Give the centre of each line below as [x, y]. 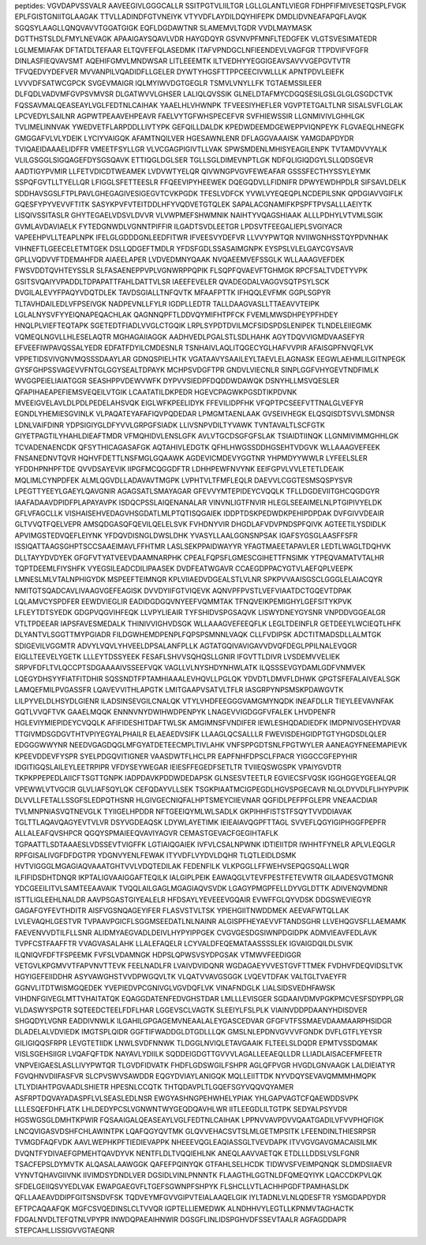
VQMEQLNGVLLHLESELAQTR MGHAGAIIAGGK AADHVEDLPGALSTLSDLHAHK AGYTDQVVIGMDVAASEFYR [189, 337]
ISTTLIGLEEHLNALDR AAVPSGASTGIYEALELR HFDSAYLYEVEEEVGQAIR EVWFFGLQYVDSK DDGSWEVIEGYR [193, 900]
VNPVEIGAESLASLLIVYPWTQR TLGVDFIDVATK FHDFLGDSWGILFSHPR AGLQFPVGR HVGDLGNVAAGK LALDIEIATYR [205, 1065]
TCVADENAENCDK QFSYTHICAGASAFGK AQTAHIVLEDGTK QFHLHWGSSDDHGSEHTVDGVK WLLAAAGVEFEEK [197, 447]
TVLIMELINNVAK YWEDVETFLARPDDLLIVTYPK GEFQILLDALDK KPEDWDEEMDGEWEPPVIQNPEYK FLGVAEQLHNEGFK [209, 127]
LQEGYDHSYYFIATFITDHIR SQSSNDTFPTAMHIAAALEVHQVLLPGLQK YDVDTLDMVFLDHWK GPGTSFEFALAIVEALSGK [207, 679]
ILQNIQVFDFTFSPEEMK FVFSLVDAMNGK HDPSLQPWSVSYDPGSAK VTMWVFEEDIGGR [158, 955]
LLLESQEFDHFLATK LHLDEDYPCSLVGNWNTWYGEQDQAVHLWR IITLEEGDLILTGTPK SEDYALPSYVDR [181, 1109]
